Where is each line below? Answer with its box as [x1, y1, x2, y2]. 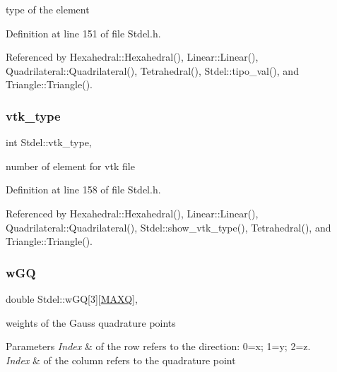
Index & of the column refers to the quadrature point [6, 352, 236, 367]
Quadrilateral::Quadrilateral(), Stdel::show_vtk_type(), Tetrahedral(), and [6, 220, 331, 234]
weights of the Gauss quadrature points [6, 315, 176, 330]
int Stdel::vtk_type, [6, 135, 92, 150]
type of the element [6, 2, 90, 16]
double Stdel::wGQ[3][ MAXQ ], [6, 291, 138, 306]
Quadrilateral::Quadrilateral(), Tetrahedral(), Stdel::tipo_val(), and [6, 63, 299, 78]
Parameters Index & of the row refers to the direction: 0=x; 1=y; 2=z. [6, 339, 311, 354]
